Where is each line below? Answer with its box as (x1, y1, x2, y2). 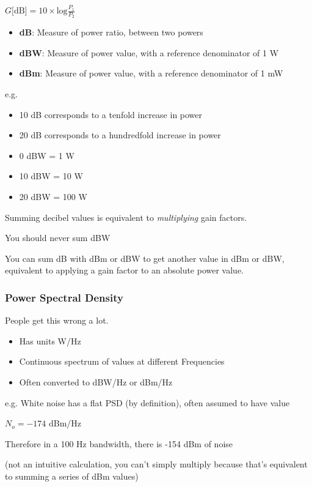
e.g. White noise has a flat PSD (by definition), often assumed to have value (5, 396, 290, 409)
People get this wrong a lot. (5, 314, 109, 327)
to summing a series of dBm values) (5, 469, 139, 482)
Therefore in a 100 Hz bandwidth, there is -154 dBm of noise (5, 437, 233, 450)
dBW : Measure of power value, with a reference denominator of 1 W (19, 46, 279, 59)
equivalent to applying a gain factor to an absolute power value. (5, 264, 244, 277)
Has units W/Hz (19, 334, 81, 347)
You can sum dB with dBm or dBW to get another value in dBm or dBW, (5, 251, 285, 264)
